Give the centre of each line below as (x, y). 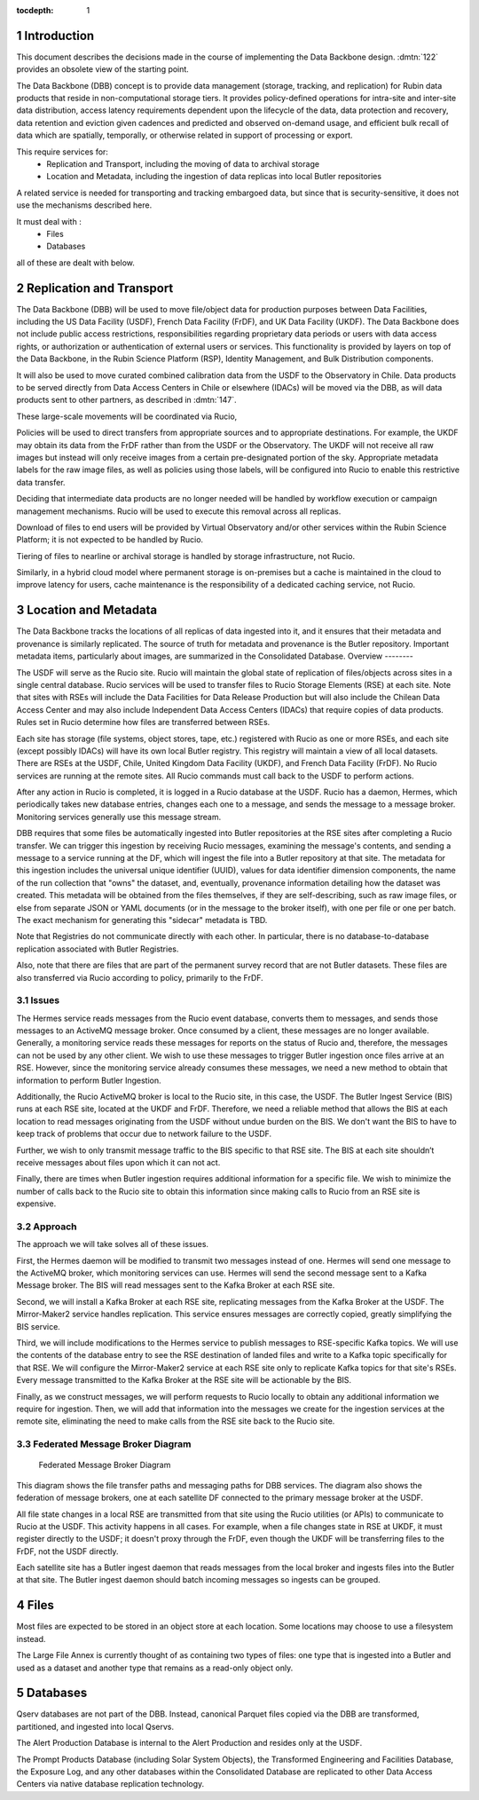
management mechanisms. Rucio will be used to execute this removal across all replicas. (179, 511)
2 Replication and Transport (95, 288)
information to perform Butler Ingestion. (89, 1080)
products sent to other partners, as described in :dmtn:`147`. (126, 400)
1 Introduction (55, 36)
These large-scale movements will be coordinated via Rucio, (127, 416)
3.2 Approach (47, 1227)
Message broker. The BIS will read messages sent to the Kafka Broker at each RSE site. (176, 1285)
